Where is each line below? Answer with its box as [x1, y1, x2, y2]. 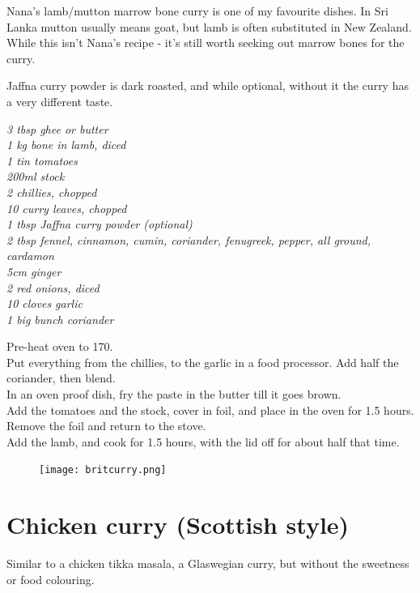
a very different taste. [6, 92, 113, 109]
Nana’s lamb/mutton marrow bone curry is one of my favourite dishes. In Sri [6, 2, 388, 19]
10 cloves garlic [6, 295, 83, 312]
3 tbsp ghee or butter [6, 120, 108, 137]
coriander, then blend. [6, 369, 116, 386]
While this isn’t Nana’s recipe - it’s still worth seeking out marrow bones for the [6, 34, 405, 51]
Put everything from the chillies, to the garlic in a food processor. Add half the [6, 353, 399, 370]
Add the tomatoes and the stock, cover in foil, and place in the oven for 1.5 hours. [6, 401, 414, 418]
